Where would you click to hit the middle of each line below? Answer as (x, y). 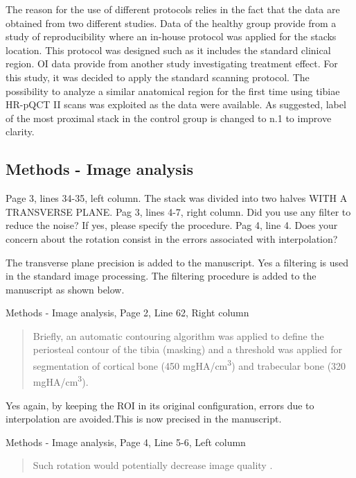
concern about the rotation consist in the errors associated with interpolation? (172, 238)
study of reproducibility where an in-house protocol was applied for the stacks (171, 36)
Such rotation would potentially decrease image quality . (153, 465)
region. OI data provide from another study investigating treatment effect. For (172, 63)
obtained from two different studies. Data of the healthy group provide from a (171, 23)
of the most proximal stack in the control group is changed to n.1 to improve (169, 118)
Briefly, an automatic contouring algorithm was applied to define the (178, 335)
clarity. (20, 131)
